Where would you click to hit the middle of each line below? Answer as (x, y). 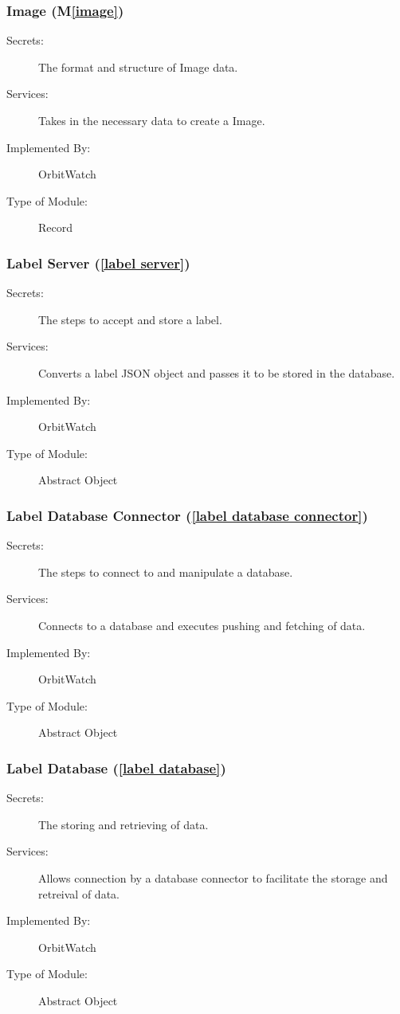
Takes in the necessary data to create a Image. (152, 120)
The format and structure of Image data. (138, 67)
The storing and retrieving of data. (124, 824)
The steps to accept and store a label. (130, 319)
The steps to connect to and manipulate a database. (166, 572)
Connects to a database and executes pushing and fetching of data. (202, 625)
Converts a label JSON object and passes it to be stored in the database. (217, 372)
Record (56, 227)
